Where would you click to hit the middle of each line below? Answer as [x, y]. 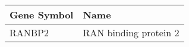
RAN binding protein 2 [131, 32]
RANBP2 [29, 32]
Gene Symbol [42, 15]
